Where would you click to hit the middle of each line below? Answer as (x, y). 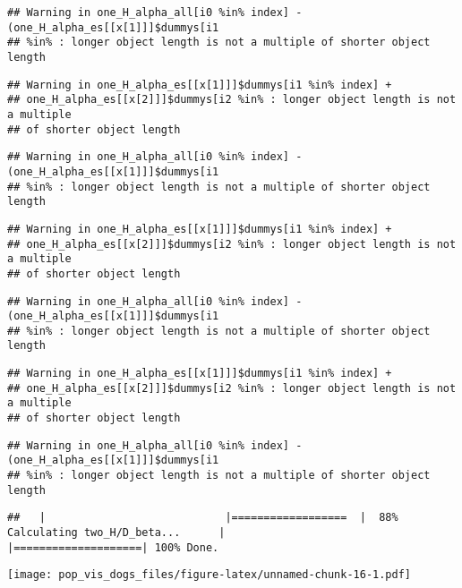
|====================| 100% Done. (113, 547)
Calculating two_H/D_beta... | (116, 533)
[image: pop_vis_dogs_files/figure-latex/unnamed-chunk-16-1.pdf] (210, 575)
